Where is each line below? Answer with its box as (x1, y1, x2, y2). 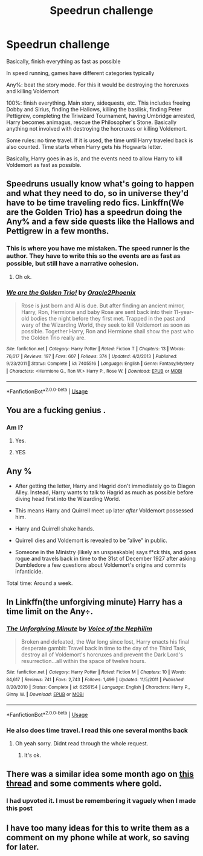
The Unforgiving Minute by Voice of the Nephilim (6, 624, 153, 633)
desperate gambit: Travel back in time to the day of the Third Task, (21, 645, 187, 652)
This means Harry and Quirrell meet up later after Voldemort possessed (14, 506, 193, 514)
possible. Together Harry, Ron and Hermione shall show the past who (21, 327, 195, 335)
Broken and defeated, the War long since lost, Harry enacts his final (21, 638, 190, 645)
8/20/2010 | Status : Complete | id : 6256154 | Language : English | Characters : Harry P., (6, 684, 190, 690)
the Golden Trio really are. (21, 334, 86, 341)
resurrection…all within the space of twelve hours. (21, 658, 146, 665)
